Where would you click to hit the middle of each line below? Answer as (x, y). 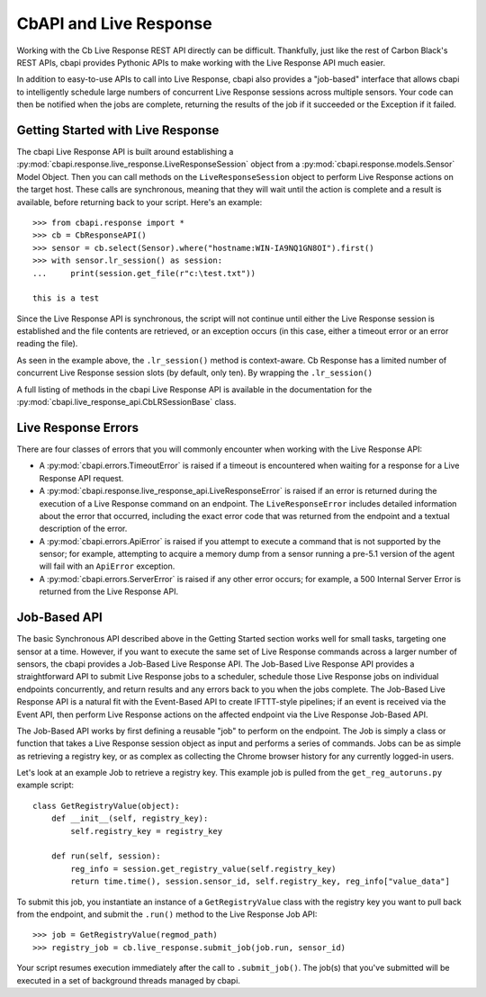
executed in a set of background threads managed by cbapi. (128, 980)
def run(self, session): (106, 856)
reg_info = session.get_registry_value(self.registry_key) (203, 869)
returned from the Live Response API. (109, 592)
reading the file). (47, 344)
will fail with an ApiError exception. (107, 566)
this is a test (66, 298)
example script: (45, 785)
